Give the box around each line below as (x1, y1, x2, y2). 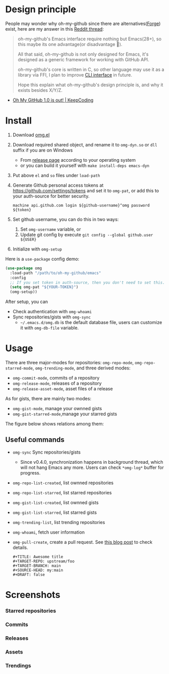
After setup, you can (5, 298, 48, 305)
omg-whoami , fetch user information (12, 529, 85, 535)
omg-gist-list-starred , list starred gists (12, 509, 97, 515)
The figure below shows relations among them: (5, 421, 104, 427)
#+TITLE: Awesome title (12, 554, 64, 559)
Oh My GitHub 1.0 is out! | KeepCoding (12, 97, 94, 103)
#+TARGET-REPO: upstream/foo (12, 559, 75, 564)
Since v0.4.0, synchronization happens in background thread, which (20, 459, 164, 465)
